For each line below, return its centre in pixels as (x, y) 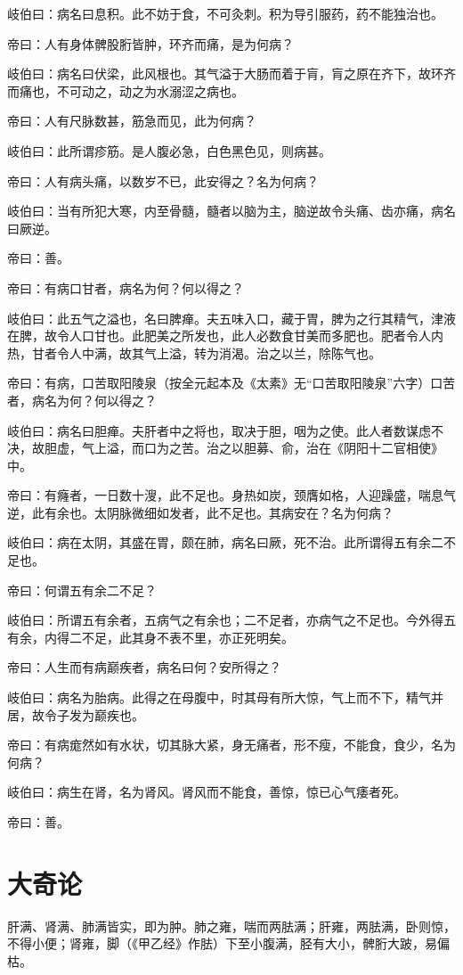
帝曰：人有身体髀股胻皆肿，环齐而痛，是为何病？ (150, 43)
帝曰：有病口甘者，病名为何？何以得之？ (126, 287)
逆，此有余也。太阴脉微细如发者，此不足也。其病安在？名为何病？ (200, 512)
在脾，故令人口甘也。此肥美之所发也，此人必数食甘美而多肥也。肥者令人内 (225, 336)
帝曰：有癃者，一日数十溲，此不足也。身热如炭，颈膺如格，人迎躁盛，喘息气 (231, 495)
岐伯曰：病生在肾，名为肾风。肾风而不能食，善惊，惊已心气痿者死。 (207, 792)
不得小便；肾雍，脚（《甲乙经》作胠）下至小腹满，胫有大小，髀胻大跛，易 (222, 943)
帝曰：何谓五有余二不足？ (82, 590)
